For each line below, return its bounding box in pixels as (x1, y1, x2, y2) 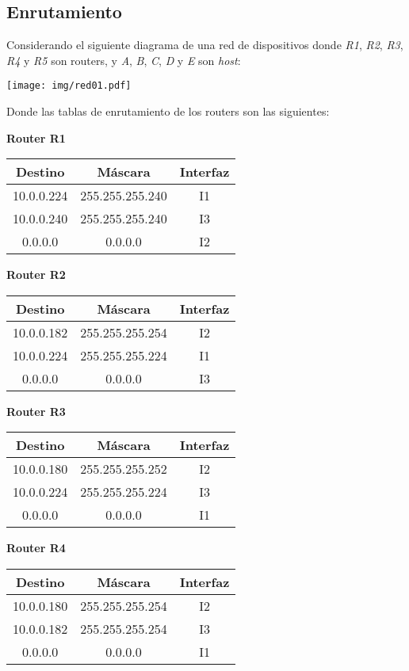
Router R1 (6, 129, 66, 146)
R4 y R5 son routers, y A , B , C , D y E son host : (6, 51, 241, 68)
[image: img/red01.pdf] (6, 80, 132, 92)
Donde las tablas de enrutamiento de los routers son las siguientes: (6, 103, 330, 120)
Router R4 (6, 539, 66, 556)
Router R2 (6, 266, 66, 283)
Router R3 (6, 402, 66, 419)
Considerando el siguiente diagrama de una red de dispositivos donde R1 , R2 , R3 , (6, 36, 403, 53)
